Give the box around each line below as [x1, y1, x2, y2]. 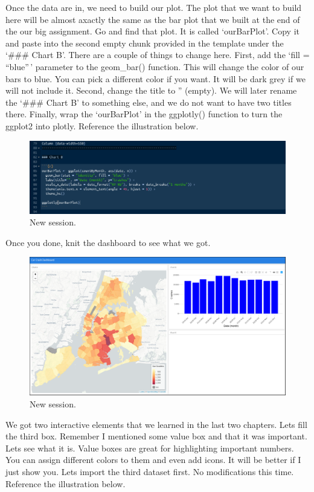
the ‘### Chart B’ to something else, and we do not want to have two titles [5, 95, 292, 108]
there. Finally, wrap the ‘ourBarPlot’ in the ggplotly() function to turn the [5, 108, 283, 120]
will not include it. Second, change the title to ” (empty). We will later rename [5, 84, 297, 97]
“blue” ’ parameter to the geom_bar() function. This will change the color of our [5, 60, 304, 73]
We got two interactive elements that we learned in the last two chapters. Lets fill [5, 418, 307, 430]
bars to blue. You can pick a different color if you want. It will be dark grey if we [5, 72, 306, 85]
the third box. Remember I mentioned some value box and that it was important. [5, 430, 307, 442]
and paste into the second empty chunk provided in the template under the [5, 36, 284, 49]
